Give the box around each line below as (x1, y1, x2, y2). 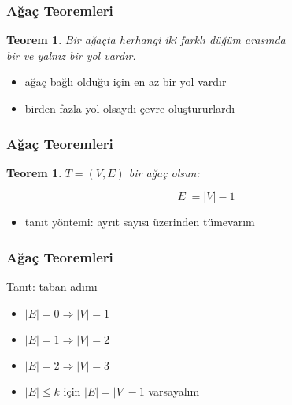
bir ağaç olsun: (128, 164, 200, 180)
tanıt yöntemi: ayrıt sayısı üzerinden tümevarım (24, 214, 255, 230)
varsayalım (148, 382, 200, 399)
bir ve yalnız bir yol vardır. (6, 46, 136, 63)
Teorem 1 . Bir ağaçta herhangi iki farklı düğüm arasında (6, 32, 286, 48)
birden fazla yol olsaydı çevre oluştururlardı (24, 100, 235, 116)
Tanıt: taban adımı (6, 278, 98, 295)
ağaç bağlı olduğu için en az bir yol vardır (24, 73, 227, 90)
